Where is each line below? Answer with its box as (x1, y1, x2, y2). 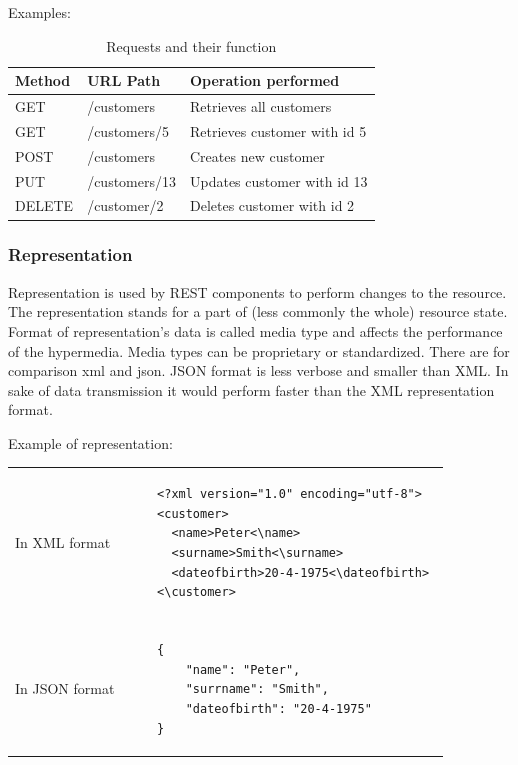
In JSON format (15, 678, 115, 699)
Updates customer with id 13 (190, 170, 368, 191)
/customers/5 (87, 120, 169, 141)
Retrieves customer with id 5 (190, 120, 367, 141)
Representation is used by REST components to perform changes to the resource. (8, 281, 507, 302)
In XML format (15, 532, 111, 553)
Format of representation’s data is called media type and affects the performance (8, 320, 503, 341)
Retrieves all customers (190, 96, 332, 117)
